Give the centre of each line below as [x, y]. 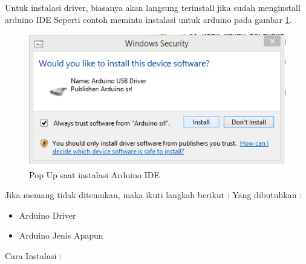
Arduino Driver [47, 215]
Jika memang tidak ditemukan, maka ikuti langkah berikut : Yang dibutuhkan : [154, 195]
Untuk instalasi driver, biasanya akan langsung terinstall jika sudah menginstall [153, 7]
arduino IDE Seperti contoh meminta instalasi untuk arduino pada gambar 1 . [148, 19]
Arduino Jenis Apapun [61, 235]
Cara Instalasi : [33, 255]
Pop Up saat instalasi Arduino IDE [94, 174]
